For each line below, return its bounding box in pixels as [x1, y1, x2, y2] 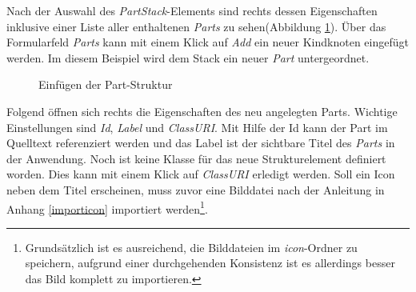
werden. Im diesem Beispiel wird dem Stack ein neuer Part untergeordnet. [6, 49, 370, 66]
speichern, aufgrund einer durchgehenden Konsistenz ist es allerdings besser [25, 254, 395, 271]
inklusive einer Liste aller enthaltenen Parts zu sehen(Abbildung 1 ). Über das [6, 18, 386, 34]
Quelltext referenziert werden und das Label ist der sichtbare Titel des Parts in [6, 134, 395, 151]
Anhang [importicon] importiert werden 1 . [6, 198, 208, 217]
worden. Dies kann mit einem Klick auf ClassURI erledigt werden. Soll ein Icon [6, 166, 395, 182]
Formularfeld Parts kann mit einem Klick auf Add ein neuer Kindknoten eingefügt [6, 34, 409, 50]
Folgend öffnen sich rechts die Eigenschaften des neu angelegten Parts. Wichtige [6, 102, 398, 119]
